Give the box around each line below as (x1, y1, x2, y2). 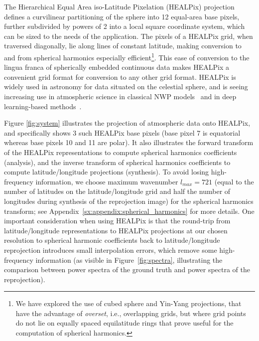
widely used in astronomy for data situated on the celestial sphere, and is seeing (4, 81, 248, 92)
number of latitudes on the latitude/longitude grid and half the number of (4, 186, 231, 196)
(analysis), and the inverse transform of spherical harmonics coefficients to (4, 157, 231, 167)
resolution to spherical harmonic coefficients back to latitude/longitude (4, 235, 220, 245)
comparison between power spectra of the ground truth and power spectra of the (4, 264, 251, 275)
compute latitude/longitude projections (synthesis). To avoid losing (4, 167, 209, 177)
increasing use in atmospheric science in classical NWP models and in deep (4, 91, 237, 101)
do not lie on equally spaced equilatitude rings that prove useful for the (15, 318, 234, 328)
